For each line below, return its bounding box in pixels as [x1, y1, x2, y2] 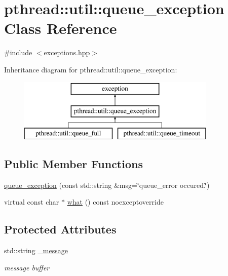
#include [4, 47, 32, 58]
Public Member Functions [4, 155, 143, 171]
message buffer [4, 262, 50, 272]
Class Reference [4, 18, 117, 38]
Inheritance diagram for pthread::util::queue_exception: [4, 64, 177, 74]
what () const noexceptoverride [67, 196, 164, 207]
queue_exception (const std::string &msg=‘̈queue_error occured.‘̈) [4, 179, 210, 190]
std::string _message [4, 245, 68, 256]
